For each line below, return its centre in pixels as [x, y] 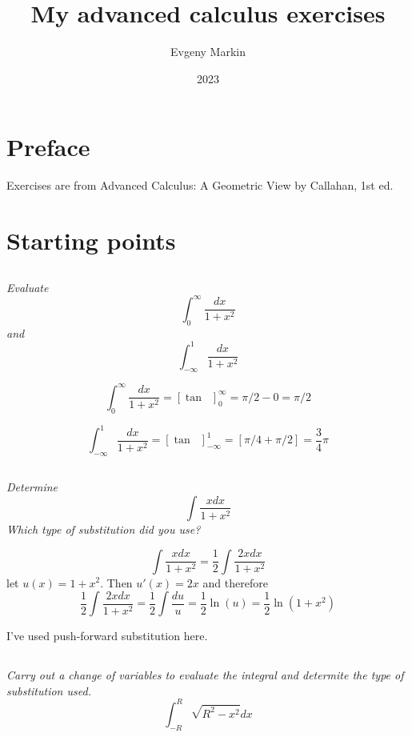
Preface [48, 147]
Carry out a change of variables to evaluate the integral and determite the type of [205, 675]
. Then [116, 582]
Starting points [91, 240]
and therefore [235, 582]
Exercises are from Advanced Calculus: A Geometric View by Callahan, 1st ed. [200, 185]
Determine [32, 487]
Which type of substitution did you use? [104, 529]
